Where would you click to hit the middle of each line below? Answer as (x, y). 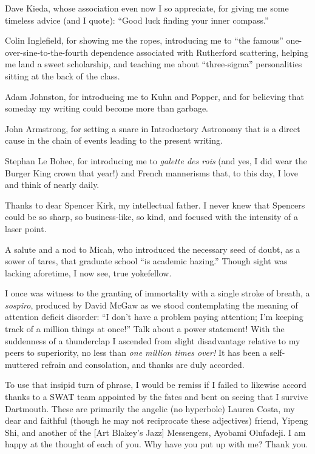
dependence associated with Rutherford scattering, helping (200, 52)
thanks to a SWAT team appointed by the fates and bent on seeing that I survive (157, 397)
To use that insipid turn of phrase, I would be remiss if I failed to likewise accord (156, 385)
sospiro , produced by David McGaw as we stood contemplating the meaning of (151, 305)
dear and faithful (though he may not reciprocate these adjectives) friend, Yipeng (157, 420)
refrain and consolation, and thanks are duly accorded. (143, 364)
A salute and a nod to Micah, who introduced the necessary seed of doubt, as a (153, 249)
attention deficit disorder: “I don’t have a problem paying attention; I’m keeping (154, 317)
